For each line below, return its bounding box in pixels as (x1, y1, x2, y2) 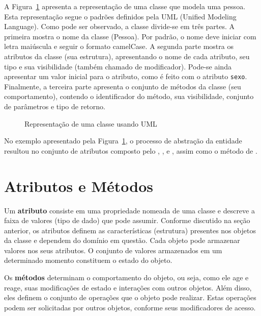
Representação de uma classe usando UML (24, 118, 157, 129)
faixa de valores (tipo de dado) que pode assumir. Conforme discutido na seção (4, 215, 250, 226)
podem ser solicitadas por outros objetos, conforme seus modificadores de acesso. (4, 302, 256, 312)
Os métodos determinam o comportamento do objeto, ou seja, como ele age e (4, 272, 249, 283)
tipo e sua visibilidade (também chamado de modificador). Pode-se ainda (4, 61, 231, 71)
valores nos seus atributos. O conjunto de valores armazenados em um (4, 245, 222, 255)
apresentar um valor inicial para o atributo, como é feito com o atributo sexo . (4, 71, 247, 82)
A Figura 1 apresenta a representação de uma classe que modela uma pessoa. (4, 1, 246, 11)
